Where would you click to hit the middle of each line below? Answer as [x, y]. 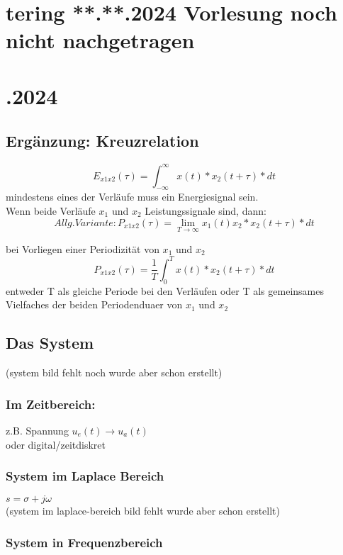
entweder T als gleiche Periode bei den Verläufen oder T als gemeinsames [165, 290]
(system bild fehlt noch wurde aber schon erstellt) [114, 372]
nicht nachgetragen [100, 40]
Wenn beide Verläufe [51, 211]
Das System [50, 343]
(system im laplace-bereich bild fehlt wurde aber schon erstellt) [143, 511]
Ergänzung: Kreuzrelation [102, 141]
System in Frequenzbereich [84, 542]
